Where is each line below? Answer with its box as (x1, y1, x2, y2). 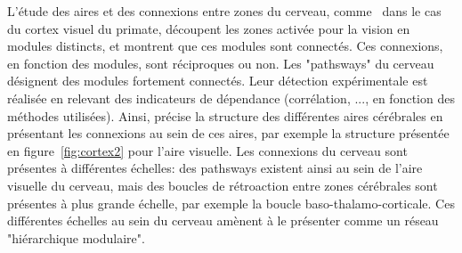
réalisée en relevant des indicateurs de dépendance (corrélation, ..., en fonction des (7, 88, 455, 107)
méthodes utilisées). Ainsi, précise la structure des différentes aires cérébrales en (7, 106, 443, 125)
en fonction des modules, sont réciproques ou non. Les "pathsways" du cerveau (7, 53, 434, 72)
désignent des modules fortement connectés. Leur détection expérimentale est (7, 71, 428, 90)
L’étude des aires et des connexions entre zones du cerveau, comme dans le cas (7, 2, 442, 20)
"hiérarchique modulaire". (7, 228, 145, 247)
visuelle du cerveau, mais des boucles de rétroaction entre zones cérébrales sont (7, 175, 438, 194)
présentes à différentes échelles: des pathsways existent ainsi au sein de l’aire (7, 159, 423, 177)
